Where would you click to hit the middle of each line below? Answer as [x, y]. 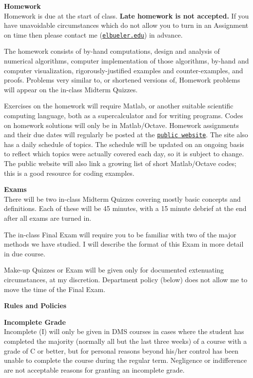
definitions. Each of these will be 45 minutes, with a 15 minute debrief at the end [125, 208]
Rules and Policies [35, 305]
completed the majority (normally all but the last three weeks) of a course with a [126, 341]
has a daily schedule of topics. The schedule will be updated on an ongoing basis [124, 144]
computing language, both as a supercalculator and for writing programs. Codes [124, 115]
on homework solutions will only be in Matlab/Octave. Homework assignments [121, 125]
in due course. [25, 253]
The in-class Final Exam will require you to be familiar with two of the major [120, 234]
